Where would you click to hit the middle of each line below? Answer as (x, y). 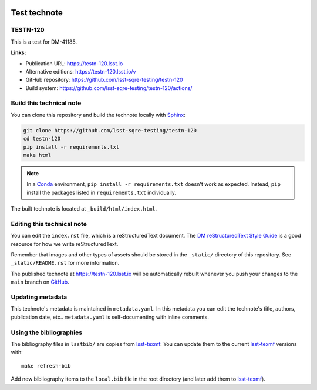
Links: (18, 52)
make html (37, 155)
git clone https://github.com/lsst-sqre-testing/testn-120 (110, 130)
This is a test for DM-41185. (44, 42)
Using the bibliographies (46, 332)
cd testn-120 (42, 139)
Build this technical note (46, 103)
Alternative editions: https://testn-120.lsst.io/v (81, 71)
